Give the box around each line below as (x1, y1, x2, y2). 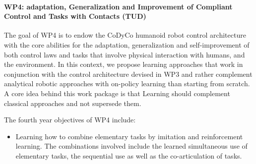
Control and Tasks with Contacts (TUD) (4, 11, 146, 21)
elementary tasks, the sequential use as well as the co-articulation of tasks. (15, 150, 242, 161)
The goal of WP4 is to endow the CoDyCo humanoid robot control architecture (4, 30, 246, 40)
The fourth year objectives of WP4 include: (4, 114, 136, 125)
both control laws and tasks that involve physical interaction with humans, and (4, 49, 245, 59)
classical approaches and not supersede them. (4, 98, 141, 108)
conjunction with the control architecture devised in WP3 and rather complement (4, 68, 253, 79)
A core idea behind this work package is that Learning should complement (4, 88, 230, 98)
